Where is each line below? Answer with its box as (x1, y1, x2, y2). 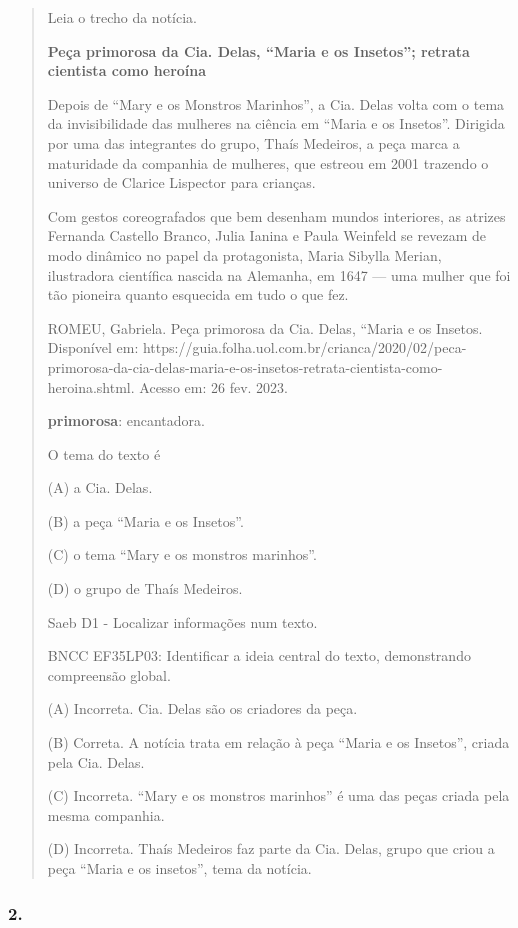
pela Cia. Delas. (47, 751, 145, 772)
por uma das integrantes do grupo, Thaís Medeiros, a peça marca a (47, 132, 460, 153)
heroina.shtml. (47, 376, 135, 397)
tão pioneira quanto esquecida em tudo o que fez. (47, 284, 349, 305)
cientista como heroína (47, 60, 207, 81)
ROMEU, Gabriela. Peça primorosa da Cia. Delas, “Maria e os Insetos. (47, 317, 483, 338)
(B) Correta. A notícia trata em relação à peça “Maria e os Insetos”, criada (47, 732, 510, 753)
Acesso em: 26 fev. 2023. (139, 376, 288, 397)
